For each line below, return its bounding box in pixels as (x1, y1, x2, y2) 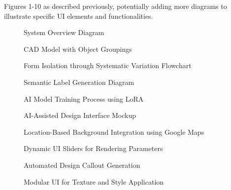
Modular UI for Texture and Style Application (24, 176, 164, 187)
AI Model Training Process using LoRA (24, 93, 144, 104)
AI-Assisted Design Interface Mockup (24, 110, 136, 120)
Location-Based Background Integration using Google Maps (24, 126, 204, 137)
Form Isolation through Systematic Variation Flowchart (24, 60, 192, 71)
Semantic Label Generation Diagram (24, 76, 134, 87)
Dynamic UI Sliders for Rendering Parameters (24, 143, 163, 153)
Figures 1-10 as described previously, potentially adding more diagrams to (4, 1, 227, 11)
